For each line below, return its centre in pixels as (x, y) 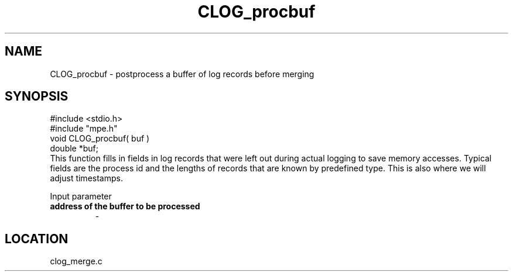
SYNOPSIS (37, 96)
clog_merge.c (76, 261)
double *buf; (74, 149)
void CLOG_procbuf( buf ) (100, 139)
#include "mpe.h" (84, 129)
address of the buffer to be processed (125, 206)
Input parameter (81, 196)
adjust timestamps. (86, 178)
